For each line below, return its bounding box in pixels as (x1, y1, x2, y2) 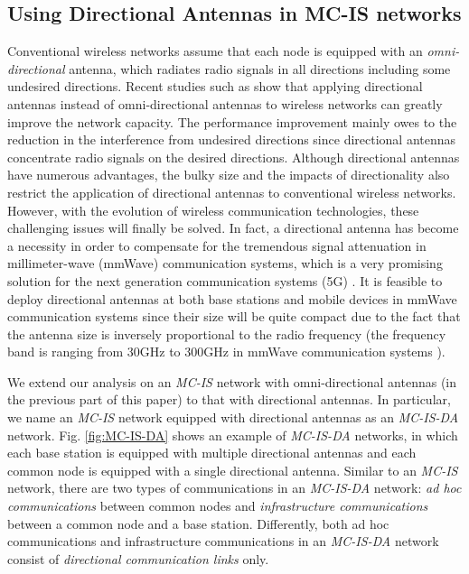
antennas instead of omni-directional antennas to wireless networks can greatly (7, 94, 443, 113)
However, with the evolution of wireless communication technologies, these (7, 200, 419, 219)
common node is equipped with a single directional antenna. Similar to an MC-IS (7, 460, 458, 479)
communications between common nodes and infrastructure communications (7, 496, 428, 515)
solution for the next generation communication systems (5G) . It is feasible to (7, 271, 443, 290)
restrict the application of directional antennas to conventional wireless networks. (7, 182, 456, 201)
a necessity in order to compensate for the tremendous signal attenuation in (7, 236, 427, 255)
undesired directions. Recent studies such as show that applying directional (7, 77, 423, 96)
